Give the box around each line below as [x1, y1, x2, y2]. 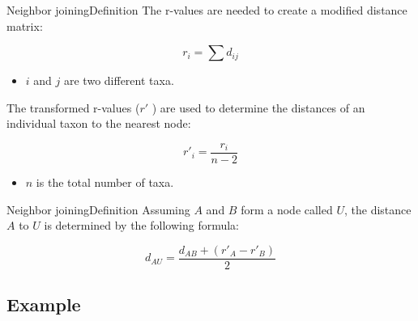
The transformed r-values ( [6, 99, 140, 116]
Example [6, 292, 81, 317]
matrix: [6, 17, 43, 34]
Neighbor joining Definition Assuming [6, 201, 190, 218]
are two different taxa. [63, 72, 174, 89]
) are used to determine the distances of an [151, 99, 365, 116]
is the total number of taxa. [36, 174, 174, 191]
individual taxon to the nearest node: [6, 115, 191, 132]
